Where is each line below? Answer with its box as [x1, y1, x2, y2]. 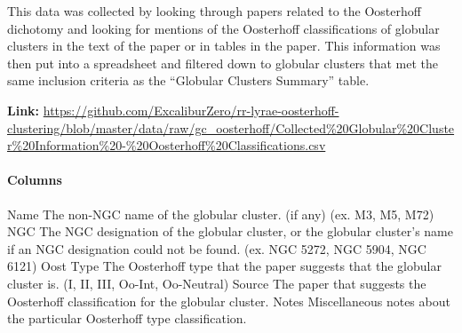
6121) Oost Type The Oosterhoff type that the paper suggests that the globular [7, 257, 442, 275]
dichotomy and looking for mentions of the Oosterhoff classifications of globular [7, 19, 440, 37]
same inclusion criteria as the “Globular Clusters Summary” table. [7, 71, 370, 90]
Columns [7, 170, 62, 189]
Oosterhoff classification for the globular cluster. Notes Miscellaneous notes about [7, 291, 450, 310]
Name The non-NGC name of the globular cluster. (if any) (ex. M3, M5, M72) [7, 204, 434, 223]
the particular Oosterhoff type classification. [7, 309, 247, 328]
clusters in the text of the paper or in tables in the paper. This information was [7, 36, 441, 55]
